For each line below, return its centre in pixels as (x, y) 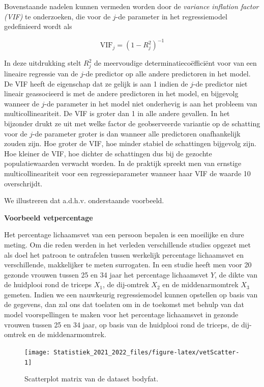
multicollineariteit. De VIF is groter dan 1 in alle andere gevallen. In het (117, 113)
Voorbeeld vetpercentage (49, 217)
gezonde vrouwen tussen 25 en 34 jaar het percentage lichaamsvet (106, 274)
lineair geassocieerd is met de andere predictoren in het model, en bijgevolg (121, 93)
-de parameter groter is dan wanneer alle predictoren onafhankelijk (137, 133)
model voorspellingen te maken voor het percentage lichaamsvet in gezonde (121, 314)
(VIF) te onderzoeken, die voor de (57, 16)
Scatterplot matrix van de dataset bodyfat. (92, 379)
